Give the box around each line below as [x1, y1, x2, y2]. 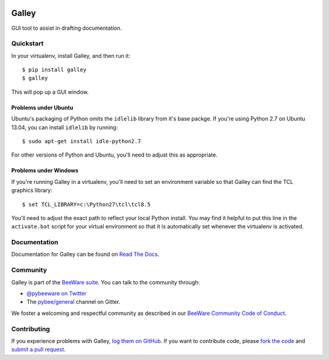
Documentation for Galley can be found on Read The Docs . [11, 250, 160, 258]
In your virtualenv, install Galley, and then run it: [11, 52, 130, 59]
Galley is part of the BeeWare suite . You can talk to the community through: [11, 278, 200, 286]
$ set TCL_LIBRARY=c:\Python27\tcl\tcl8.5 [22, 201, 151, 208]
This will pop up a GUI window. [11, 88, 89, 96]
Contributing [11, 325, 50, 333]
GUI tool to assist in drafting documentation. [11, 24, 122, 32]
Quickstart [11, 40, 44, 48]
